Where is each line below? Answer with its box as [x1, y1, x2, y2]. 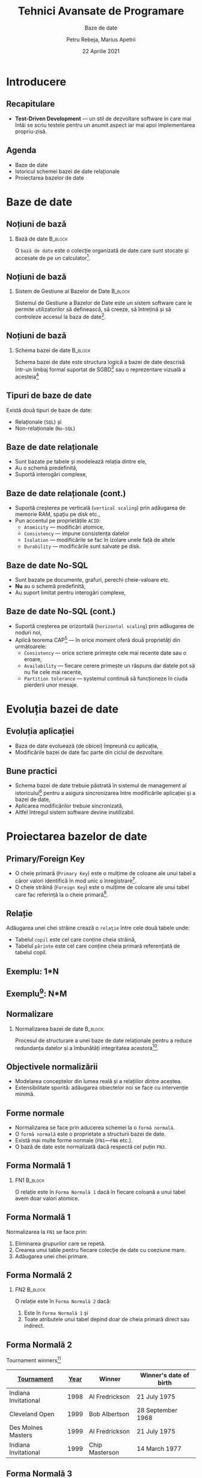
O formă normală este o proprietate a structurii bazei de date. [14, 1130, 167, 1137]
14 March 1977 [136, 1444, 182, 1453]
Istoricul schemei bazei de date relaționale [14, 168, 120, 175]
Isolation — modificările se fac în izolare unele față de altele [23, 536, 176, 544]
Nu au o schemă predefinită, [14, 583, 86, 590]
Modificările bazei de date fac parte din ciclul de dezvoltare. [14, 749, 164, 756]
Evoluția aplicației [6, 726, 75, 737]
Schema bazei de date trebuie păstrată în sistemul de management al [14, 782, 187, 789]
